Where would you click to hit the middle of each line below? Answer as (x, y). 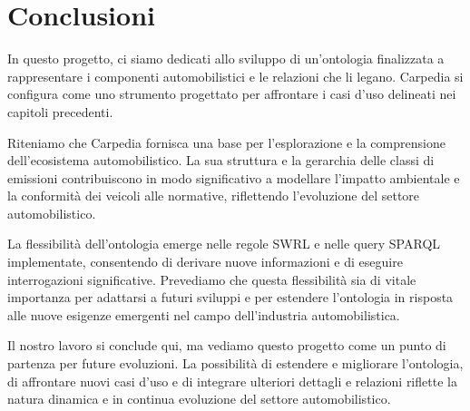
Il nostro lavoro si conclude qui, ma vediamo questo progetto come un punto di (227, 345)
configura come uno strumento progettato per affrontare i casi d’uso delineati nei (232, 94)
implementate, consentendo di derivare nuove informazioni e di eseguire (205, 262)
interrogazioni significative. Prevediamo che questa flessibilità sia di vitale (212, 279)
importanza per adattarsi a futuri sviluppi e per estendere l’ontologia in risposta (230, 297)
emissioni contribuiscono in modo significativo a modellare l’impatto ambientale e (234, 177)
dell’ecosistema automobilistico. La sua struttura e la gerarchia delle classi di (221, 160)
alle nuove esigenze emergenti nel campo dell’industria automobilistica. (204, 314)
